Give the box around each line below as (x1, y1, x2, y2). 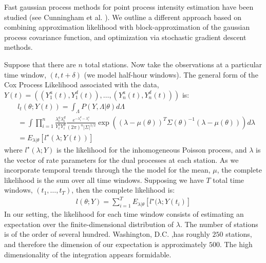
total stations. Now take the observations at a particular (85, 59, 262, 69)
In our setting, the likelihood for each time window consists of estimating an (4, 209, 244, 219)
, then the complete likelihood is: (71, 184, 175, 195)
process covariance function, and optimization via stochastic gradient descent (4, 31, 246, 42)
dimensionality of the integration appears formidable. (4, 249, 172, 259)
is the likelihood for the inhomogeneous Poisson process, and (56, 144, 247, 155)
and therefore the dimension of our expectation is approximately (4, 239, 207, 250)
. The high (219, 239, 253, 250)
